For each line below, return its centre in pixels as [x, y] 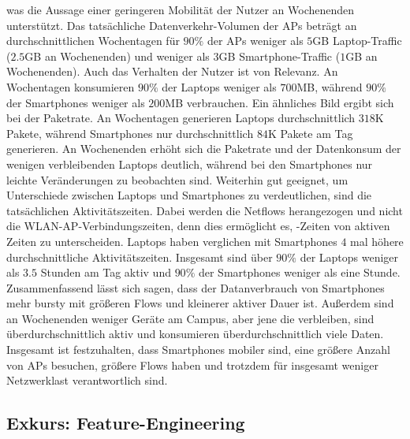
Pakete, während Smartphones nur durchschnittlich [130, 133]
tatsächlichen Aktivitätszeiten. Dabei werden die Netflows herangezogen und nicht [205, 210]
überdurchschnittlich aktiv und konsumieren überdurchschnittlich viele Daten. [195, 334]
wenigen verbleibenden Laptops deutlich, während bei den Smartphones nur [190, 164]
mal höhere [377, 241]
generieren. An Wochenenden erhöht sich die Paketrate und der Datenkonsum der [204, 149]
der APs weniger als [255, 41]
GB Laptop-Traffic [357, 41]
